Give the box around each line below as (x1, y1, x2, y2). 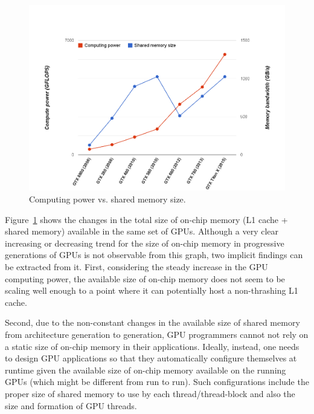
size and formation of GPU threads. (5, 399, 137, 412)
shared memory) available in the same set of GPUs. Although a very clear (5, 225, 278, 238)
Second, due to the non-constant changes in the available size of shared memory (5, 316, 300, 329)
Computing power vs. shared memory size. (29, 193, 186, 205)
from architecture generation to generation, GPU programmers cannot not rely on (5, 328, 309, 340)
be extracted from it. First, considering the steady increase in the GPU (5, 260, 268, 273)
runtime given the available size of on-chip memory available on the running (5, 363, 286, 376)
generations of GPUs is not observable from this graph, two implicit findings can (5, 248, 303, 261)
